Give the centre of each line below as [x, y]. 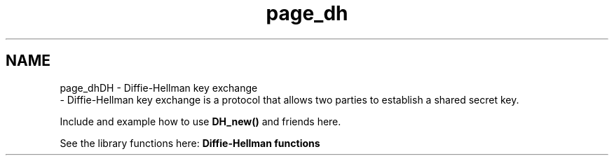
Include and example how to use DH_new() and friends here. [200, 121]
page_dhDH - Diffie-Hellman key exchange [159, 87]
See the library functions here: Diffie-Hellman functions [190, 143]
